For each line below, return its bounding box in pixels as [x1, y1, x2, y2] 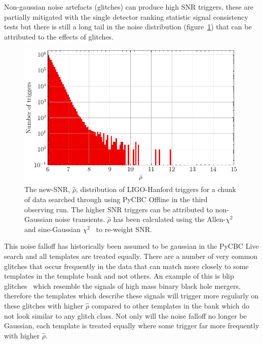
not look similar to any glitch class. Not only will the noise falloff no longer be [4, 310, 247, 321]
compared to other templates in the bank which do [91, 300, 249, 311]
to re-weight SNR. [96, 223, 152, 234]
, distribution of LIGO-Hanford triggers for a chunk [76, 184, 236, 195]
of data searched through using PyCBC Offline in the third [24, 194, 208, 204]
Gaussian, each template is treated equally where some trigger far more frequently [4, 320, 259, 331]
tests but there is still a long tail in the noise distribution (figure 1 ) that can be [4, 21, 252, 32]
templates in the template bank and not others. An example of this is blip [4, 271, 234, 281]
